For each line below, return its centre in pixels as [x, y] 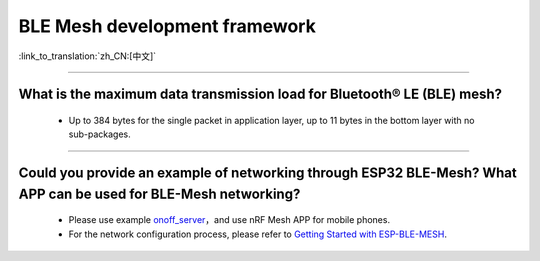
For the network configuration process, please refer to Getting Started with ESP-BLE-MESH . [257, 234]
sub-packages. [99, 134]
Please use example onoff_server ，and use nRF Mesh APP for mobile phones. [229, 220]
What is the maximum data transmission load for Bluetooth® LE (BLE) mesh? [260, 94]
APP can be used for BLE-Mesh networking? [159, 193]
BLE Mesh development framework [167, 26]
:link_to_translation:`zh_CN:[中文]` [87, 56]
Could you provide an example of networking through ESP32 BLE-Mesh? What [267, 173]
